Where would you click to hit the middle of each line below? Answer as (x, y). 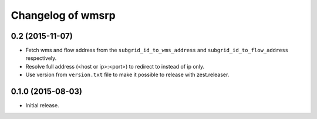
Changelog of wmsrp (63, 15)
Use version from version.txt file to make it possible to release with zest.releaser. (127, 75)
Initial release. (42, 106)
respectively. (41, 58)
